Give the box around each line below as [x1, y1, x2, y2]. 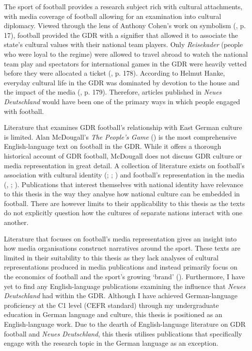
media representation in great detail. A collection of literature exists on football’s [4, 160, 245, 170]
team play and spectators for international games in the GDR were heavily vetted [4, 58, 247, 68]
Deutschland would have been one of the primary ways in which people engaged [4, 96, 240, 106]
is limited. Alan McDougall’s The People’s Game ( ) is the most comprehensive [4, 131, 237, 142]
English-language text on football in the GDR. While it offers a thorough [4, 141, 221, 151]
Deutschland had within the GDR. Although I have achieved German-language [4, 290, 238, 301]
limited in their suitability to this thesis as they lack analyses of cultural [4, 252, 219, 262]
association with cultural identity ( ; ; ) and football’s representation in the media [4, 170, 245, 180]
